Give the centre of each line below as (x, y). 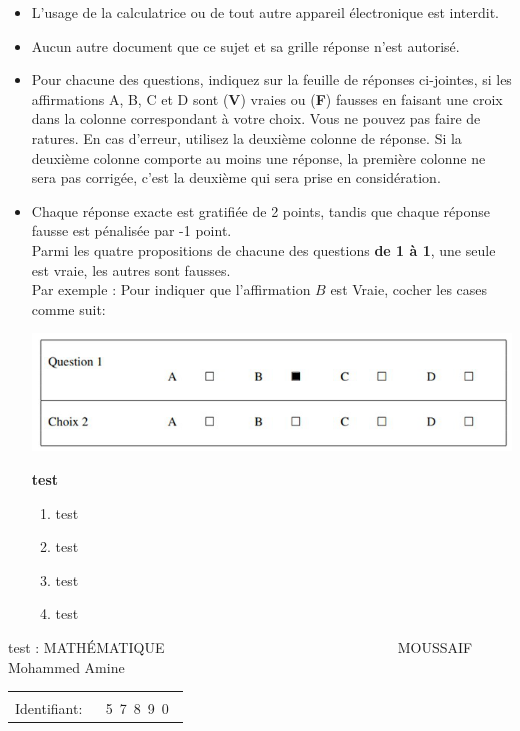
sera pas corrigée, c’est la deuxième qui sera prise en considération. (236, 177)
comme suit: (68, 308)
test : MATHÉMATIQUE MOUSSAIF (240, 647)
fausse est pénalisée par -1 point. (131, 230)
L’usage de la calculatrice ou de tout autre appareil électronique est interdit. (265, 12)
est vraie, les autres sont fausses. (131, 269)
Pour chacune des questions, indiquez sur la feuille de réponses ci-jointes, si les (271, 79)
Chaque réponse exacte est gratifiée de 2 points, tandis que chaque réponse (260, 210)
